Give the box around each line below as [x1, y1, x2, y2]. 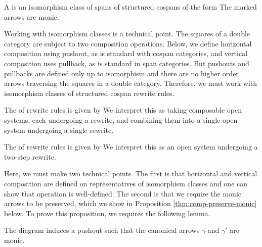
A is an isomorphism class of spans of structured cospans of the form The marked [4, 2, 257, 12]
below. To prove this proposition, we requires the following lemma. [4, 208, 210, 218]
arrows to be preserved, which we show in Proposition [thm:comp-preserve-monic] [4, 198, 257, 209]
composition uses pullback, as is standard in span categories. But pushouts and [4, 58, 249, 68]
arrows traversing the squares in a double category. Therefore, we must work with [4, 78, 257, 88]
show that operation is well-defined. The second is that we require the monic [4, 188, 241, 199]
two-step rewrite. [4, 151, 56, 162]
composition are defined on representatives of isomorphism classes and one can [4, 178, 248, 188]
